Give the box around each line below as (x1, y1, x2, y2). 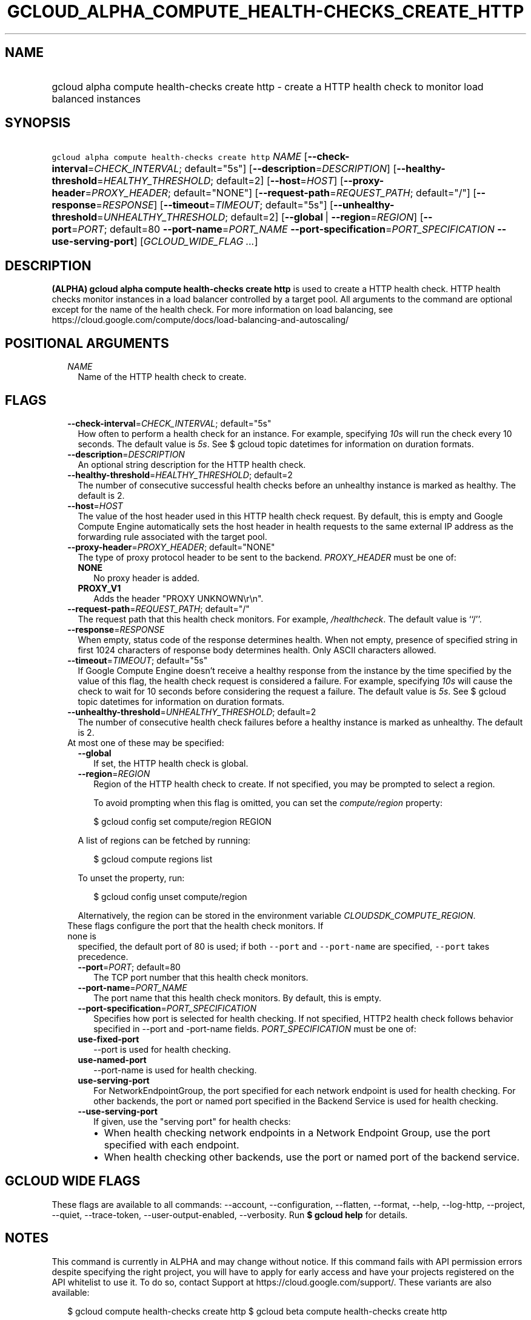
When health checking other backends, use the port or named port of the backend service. (104, 1150, 520, 1163)
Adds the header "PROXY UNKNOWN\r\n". (93, 593, 264, 604)
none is (67, 930, 97, 941)
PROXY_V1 (78, 582, 121, 593)
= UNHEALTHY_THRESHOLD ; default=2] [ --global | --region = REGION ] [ (97, 211, 424, 224)
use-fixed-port (78, 1033, 139, 1044)
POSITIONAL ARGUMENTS (5, 335, 169, 351)
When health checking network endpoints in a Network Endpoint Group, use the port (104, 1126, 490, 1139)
